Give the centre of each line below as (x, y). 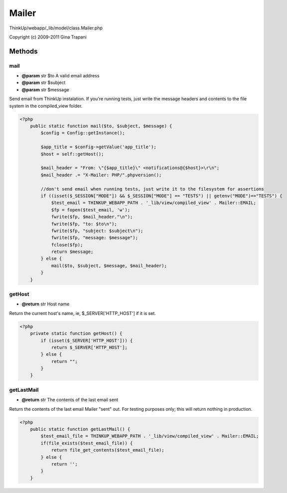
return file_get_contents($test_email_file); (108, 450)
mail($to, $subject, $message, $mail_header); (109, 265)
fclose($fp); (67, 245)
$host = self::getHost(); (72, 154)
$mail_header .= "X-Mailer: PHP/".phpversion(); (101, 175)
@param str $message (45, 89)
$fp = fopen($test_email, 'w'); (91, 210)
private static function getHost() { (76, 334)
